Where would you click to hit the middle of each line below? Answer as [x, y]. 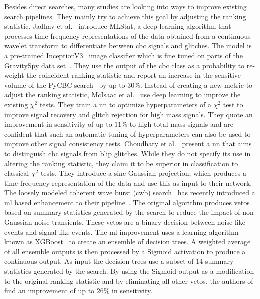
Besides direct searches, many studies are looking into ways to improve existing [125, 6]
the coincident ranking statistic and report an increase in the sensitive [134, 75]
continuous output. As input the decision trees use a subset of [99, 261]
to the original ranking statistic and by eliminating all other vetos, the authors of [129, 281]
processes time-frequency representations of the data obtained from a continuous [127, 35]
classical [17, 173]
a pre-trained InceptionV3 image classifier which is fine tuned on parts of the [123, 55]
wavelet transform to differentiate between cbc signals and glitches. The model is [128, 45]
